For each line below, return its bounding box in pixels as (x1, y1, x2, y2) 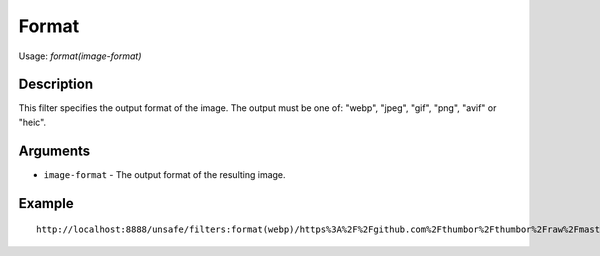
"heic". (18, 116, 47, 128)
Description (18, 76, 94, 93)
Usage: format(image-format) (18, 50, 142, 62)
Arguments (18, 142, 91, 159)
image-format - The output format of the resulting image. (43, 168, 286, 180)
